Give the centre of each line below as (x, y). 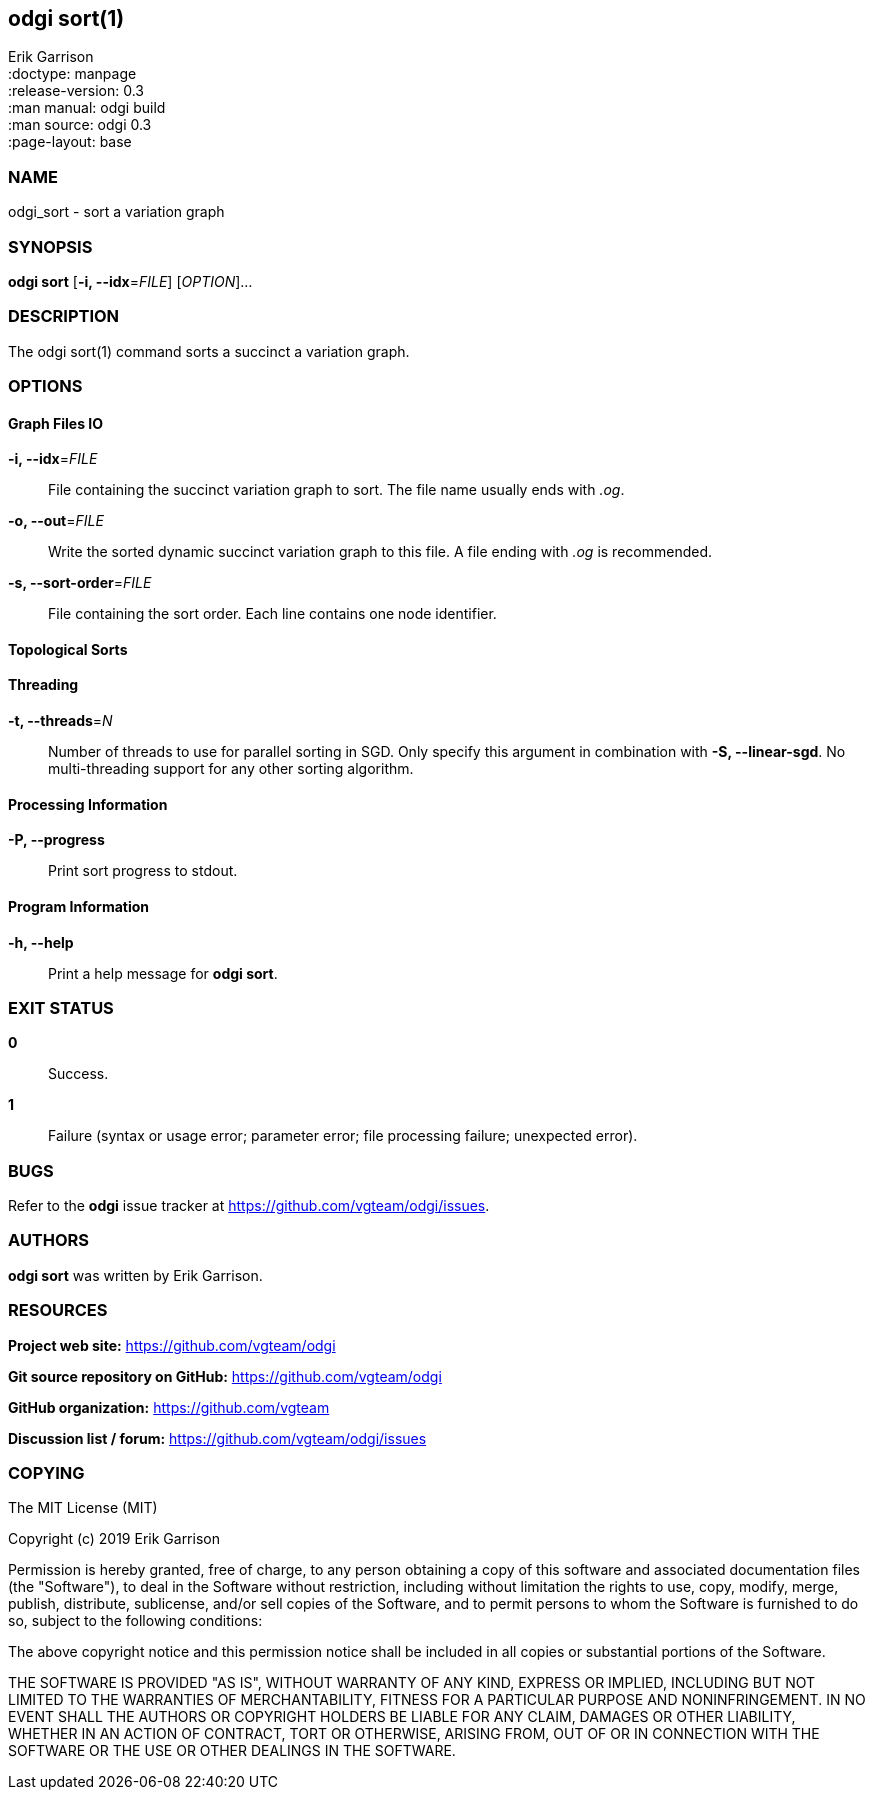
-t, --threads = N (60, 721)
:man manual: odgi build (87, 108)
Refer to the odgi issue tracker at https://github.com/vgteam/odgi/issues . (249, 1206)
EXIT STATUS (61, 1007)
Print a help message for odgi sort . (163, 973)
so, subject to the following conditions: (135, 1621)
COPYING (46, 1472)
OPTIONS (45, 386)
